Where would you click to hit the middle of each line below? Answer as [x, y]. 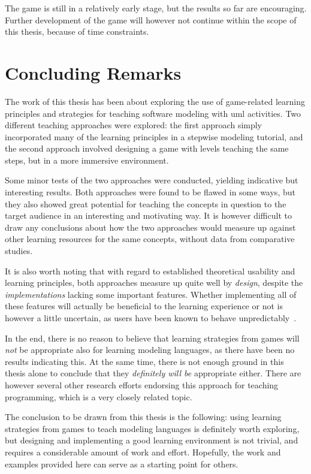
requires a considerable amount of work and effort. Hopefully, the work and [143, 452]
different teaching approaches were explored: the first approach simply [134, 125]
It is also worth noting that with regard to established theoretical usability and [150, 271]
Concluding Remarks [93, 72]
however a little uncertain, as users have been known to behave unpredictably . [151, 318]
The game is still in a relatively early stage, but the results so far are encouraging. [156, 8]
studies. [19, 251]
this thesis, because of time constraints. [77, 31]
